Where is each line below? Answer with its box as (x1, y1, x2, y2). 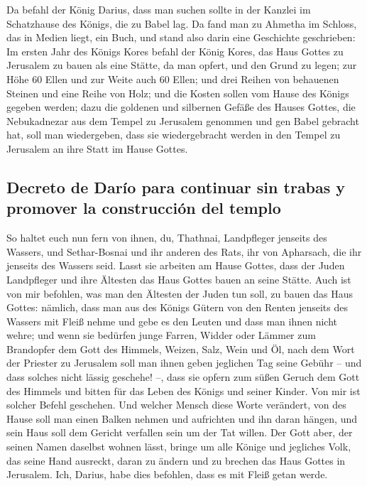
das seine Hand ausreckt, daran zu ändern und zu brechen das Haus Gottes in (6, 453, 346, 468)
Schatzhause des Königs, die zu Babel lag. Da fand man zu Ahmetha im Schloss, (6, 16, 357, 31)
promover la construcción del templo (6, 197, 281, 219)
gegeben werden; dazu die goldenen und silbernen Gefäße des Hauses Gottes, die (6, 99, 356, 114)
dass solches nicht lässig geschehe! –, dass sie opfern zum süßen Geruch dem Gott (6, 369, 360, 384)
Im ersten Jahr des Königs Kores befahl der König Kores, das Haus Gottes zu (6, 43, 344, 58)
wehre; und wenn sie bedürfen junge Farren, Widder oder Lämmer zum (6, 328, 316, 342)
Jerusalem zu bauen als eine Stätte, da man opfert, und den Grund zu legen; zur (6, 58, 357, 72)
